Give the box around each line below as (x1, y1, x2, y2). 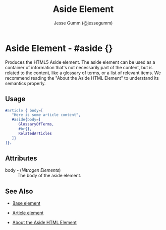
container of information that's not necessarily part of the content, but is (5, 64, 153, 70)
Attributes (5, 154, 37, 162)
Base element (12, 200, 41, 206)
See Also (5, 187, 33, 195)
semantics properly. (5, 80, 46, 86)
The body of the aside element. (17, 173, 82, 179)
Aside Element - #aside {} (5, 42, 113, 54)
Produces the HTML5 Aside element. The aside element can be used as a (5, 59, 155, 65)
